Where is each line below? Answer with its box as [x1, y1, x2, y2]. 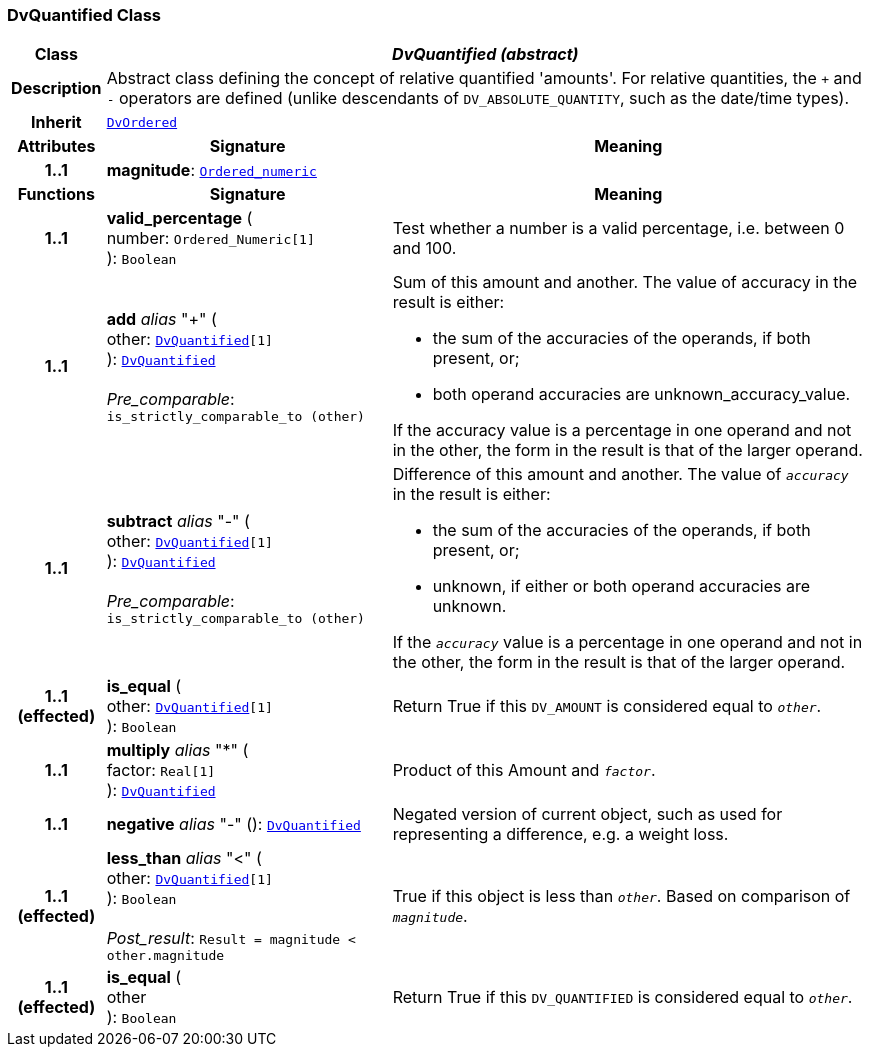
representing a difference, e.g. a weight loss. [392, 824, 729, 845]
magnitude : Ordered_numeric [106, 160, 317, 181]
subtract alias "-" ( [106, 510, 250, 531]
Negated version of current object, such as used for [392, 804, 783, 825]
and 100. [392, 238, 457, 259]
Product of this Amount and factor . [392, 760, 656, 781]
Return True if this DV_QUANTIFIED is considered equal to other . [392, 987, 853, 1008]
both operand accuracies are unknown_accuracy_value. [432, 384, 851, 405]
